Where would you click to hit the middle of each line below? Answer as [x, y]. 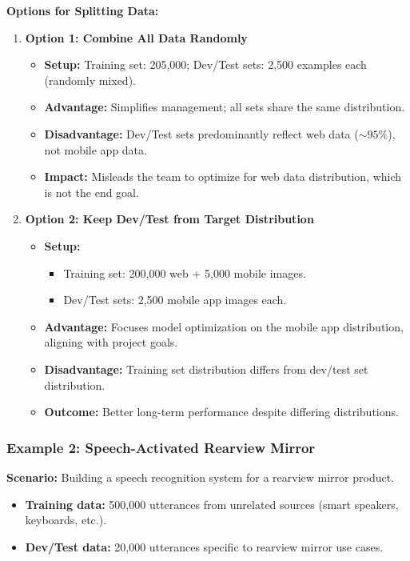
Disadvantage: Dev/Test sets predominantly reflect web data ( [201, 133]
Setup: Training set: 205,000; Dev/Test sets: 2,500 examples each [205, 64]
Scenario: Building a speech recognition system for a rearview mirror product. [201, 477]
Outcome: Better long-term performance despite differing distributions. [221, 412]
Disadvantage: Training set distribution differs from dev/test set [206, 369]
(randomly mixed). [90, 80]
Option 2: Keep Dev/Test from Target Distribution [169, 219]
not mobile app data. [96, 149]
